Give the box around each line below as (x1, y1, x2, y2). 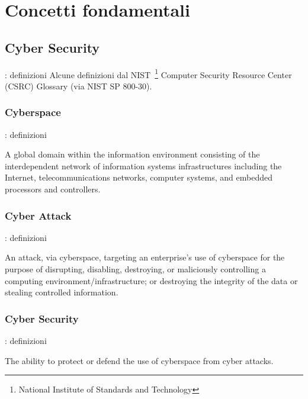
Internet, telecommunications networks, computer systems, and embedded (5, 171, 272, 184)
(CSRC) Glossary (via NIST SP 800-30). (5, 79, 152, 92)
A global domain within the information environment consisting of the (5, 148, 260, 160)
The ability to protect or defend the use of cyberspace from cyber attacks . (5, 354, 274, 366)
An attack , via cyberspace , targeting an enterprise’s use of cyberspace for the (5, 251, 285, 263)
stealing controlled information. (5, 286, 118, 298)
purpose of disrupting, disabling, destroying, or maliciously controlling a (5, 263, 266, 275)
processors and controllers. (5, 183, 101, 195)
